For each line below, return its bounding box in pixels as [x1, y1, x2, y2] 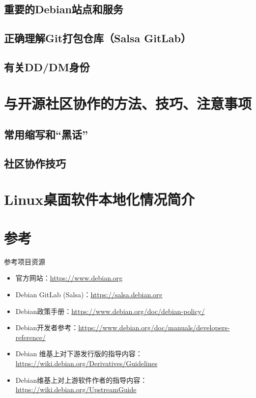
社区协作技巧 [4, 155, 66, 171]
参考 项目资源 [4, 256, 45, 266]
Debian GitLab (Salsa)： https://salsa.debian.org [15, 289, 163, 299]
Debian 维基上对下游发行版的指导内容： [15, 348, 142, 359]
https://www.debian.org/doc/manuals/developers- [78, 322, 230, 333]
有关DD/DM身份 [4, 59, 90, 74]
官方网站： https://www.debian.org [15, 273, 123, 283]
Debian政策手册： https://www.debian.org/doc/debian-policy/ [15, 306, 205, 316]
